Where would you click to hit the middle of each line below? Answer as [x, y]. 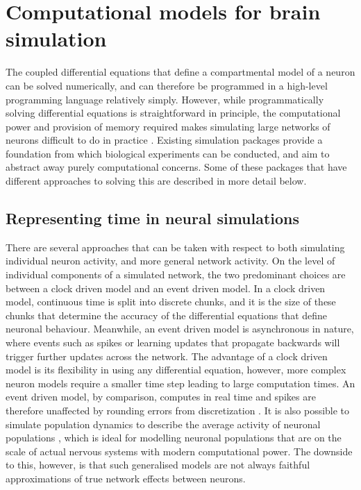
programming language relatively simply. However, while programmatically [165, 99]
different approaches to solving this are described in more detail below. [156, 181]
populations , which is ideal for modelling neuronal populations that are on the [174, 438]
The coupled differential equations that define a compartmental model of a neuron [180, 72]
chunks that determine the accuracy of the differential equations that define [167, 315]
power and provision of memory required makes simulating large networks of [168, 126]
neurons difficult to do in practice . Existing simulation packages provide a [164, 140]
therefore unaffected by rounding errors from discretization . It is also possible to [178, 410]
